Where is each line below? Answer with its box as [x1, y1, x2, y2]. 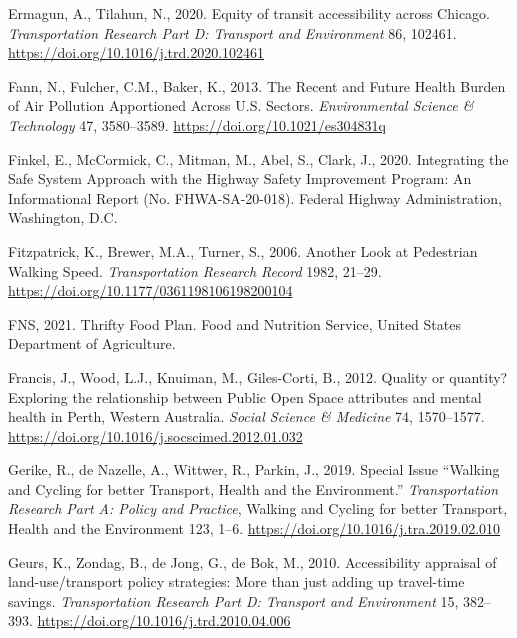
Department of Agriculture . [8, 333, 176, 354]
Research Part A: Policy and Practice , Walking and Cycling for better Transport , [8, 498, 508, 519]
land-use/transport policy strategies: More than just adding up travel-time [8, 571, 465, 592]
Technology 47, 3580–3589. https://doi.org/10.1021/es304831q [8, 114, 386, 135]
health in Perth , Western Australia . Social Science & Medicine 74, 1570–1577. [8, 406, 485, 427]
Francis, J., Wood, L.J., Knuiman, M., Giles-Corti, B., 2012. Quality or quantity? [8, 366, 508, 387]
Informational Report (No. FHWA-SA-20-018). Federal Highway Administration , [8, 187, 502, 208]
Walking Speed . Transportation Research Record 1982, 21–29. [8, 260, 382, 281]
